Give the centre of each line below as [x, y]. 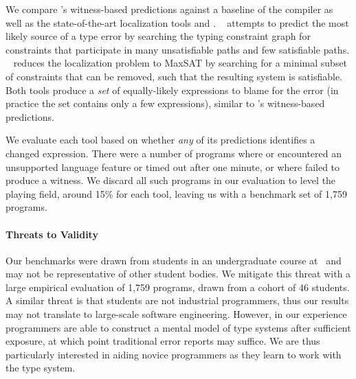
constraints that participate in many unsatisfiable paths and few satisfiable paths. [178, 49]
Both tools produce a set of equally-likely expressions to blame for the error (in [172, 90]
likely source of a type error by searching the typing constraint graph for [158, 36]
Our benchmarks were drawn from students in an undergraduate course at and [174, 260]
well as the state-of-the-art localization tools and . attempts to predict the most [177, 22]
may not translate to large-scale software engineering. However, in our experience [176, 314]
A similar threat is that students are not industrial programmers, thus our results [177, 300]
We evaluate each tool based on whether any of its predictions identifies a [160, 140]
